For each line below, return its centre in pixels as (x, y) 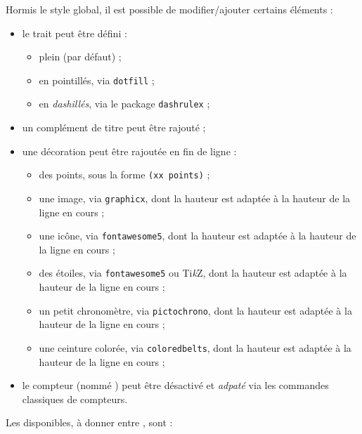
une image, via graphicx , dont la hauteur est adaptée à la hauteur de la (195, 198)
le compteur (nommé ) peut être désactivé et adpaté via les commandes (175, 385)
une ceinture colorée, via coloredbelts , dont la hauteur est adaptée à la (195, 347)
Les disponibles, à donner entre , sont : (89, 422)
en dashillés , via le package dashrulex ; (124, 104)
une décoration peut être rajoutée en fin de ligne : (129, 151)
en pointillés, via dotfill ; (97, 80)
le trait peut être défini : (75, 33)
